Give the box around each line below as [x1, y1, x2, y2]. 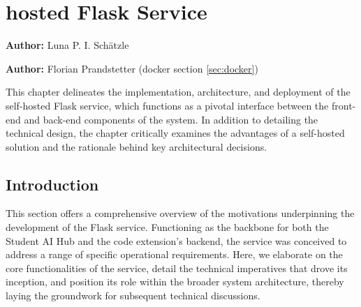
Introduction [6, 173, 99, 195]
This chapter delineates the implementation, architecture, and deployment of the [6, 84, 351, 99]
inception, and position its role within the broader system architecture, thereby [6, 274, 344, 289]
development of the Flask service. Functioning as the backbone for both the [6, 220, 329, 234]
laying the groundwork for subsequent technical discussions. [6, 288, 260, 303]
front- [331, 98, 356, 112]
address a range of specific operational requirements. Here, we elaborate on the [6, 247, 343, 262]
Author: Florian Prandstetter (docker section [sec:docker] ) [6, 61, 258, 75]
